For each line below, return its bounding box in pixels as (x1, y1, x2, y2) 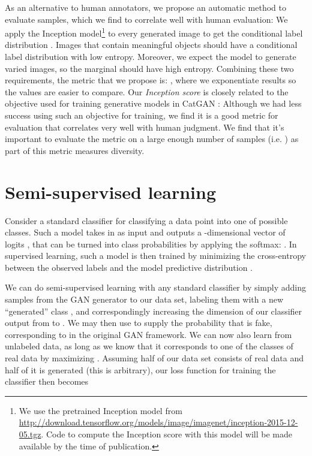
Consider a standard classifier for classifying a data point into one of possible (5, 214, 288, 227)
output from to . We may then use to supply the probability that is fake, (5, 316, 272, 329)
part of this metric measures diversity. (5, 144, 145, 156)
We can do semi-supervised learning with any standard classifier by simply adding (5, 281, 306, 294)
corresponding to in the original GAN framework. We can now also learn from (5, 328, 292, 340)
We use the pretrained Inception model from (19, 404, 182, 416)
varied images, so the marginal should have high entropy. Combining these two (5, 62, 294, 74)
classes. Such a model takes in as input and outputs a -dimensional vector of (5, 226, 286, 238)
